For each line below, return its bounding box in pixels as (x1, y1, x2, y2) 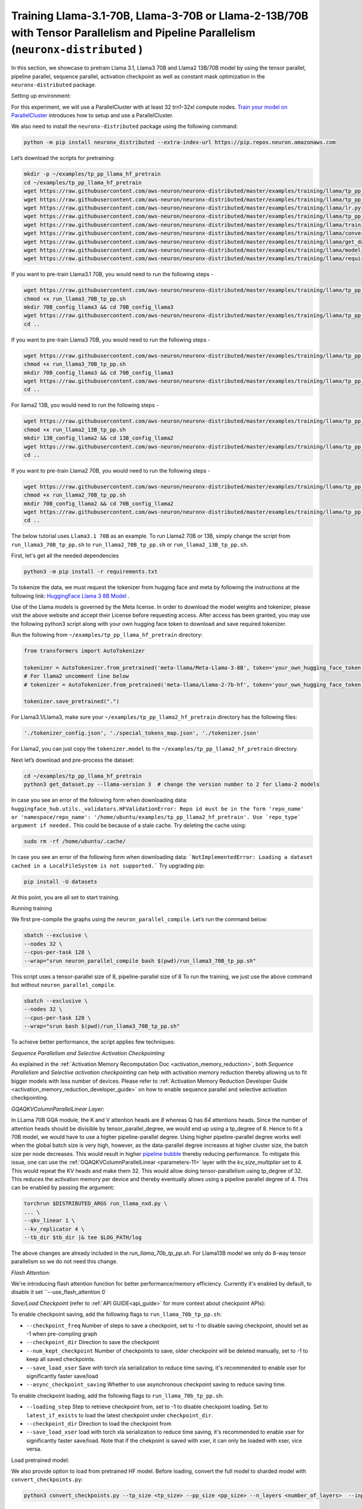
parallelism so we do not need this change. (11, 1258, 118, 1265)
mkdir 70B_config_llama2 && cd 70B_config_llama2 (24, 500, 174, 507)
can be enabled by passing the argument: (11, 1184, 115, 1192)
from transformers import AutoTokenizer (24, 648, 145, 654)
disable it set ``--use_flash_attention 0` (11, 1289, 107, 1296)
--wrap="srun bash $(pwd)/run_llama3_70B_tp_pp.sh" (24, 1023, 180, 1030)
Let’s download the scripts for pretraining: (11, 155, 115, 162)
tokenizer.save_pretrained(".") (24, 698, 120, 705)
